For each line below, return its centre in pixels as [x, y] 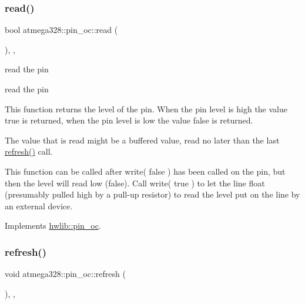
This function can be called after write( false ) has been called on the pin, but [145, 171]
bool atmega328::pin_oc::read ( [61, 30]
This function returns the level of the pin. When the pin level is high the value [146, 108]
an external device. [39, 206]
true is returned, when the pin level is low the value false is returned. [129, 120]
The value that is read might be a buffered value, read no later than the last [142, 140]
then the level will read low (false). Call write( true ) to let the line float [135, 183]
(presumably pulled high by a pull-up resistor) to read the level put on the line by [152, 194]
